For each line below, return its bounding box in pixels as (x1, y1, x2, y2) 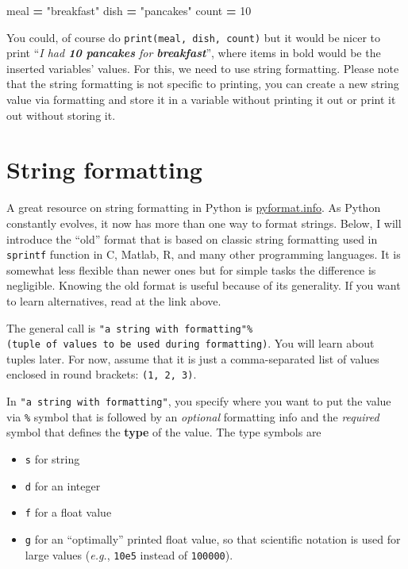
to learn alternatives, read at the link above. (6, 292, 221, 309)
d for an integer (25, 477, 101, 494)
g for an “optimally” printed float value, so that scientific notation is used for (25, 531, 401, 547)
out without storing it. (6, 106, 116, 123)
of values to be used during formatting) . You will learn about (46, 335, 375, 352)
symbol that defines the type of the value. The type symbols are (6, 424, 321, 440)
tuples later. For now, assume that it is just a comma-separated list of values (6, 350, 379, 367)
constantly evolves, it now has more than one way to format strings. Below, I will (6, 214, 402, 231)
